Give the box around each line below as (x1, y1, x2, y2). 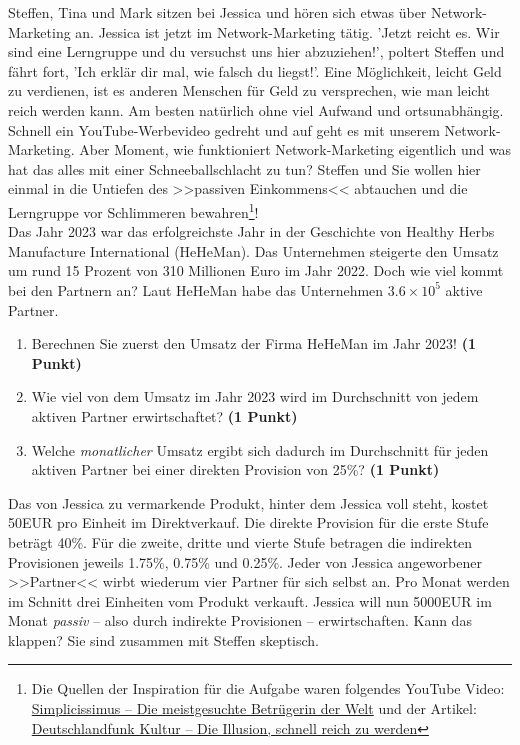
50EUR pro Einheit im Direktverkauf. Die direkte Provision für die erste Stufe (8, 512, 489, 533)
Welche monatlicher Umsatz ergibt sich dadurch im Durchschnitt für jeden (31, 439, 489, 460)
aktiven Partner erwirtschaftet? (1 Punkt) (31, 405, 298, 426)
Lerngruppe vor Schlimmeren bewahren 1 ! (8, 198, 259, 222)
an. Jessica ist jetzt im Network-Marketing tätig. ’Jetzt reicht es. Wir (75, 21, 500, 42)
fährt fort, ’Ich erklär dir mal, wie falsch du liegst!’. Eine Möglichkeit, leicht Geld (8, 60, 502, 81)
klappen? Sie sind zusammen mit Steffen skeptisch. (8, 629, 320, 650)
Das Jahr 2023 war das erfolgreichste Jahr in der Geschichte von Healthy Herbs (8, 221, 495, 242)
